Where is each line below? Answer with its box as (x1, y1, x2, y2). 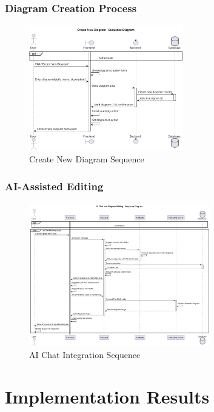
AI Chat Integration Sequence (29, 348, 141, 361)
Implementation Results (5, 384, 210, 408)
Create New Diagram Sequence (29, 153, 144, 165)
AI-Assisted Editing (5, 178, 104, 193)
